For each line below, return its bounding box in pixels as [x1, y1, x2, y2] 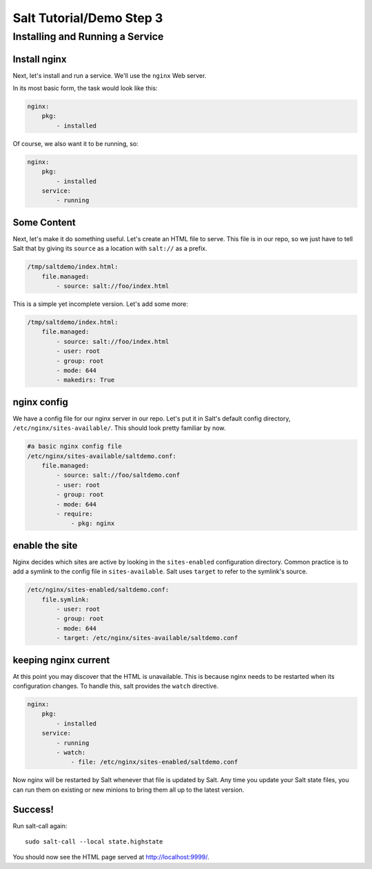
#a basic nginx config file [27, 442, 122, 451]
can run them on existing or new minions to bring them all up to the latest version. [12, 786, 245, 794]
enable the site [12, 540, 78, 551]
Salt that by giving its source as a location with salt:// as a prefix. [12, 245, 207, 253]
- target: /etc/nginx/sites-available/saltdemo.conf [56, 634, 238, 642]
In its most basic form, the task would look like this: [12, 84, 158, 92]
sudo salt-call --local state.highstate [25, 838, 163, 846]
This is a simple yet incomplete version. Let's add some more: [12, 300, 189, 308]
